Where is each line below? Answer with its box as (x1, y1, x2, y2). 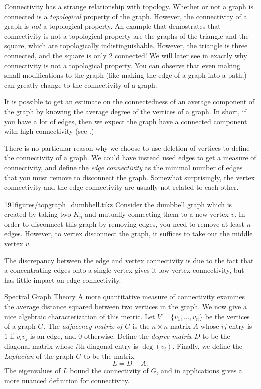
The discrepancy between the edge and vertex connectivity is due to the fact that (4, 255, 254, 265)
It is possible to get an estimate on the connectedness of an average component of (4, 96, 255, 107)
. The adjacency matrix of (43, 321, 123, 331)
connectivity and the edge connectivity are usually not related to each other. (4, 182, 239, 192)
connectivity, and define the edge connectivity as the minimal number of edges (4, 162, 243, 172)
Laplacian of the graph (4, 350, 74, 361)
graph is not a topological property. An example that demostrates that (4, 21, 221, 31)
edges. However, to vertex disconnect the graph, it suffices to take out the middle (4, 228, 253, 239)
